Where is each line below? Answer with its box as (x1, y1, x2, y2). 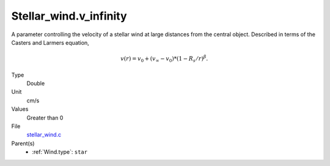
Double (26, 80, 45, 87)
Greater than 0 (26, 114, 64, 121)
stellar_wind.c (26, 131, 62, 138)
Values (11, 105, 29, 113)
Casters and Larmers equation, (11, 39, 90, 46)
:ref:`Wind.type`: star (32, 148, 88, 156)
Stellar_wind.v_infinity (11, 9, 128, 23)
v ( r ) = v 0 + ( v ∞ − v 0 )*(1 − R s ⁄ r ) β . (120, 54, 208, 64)
